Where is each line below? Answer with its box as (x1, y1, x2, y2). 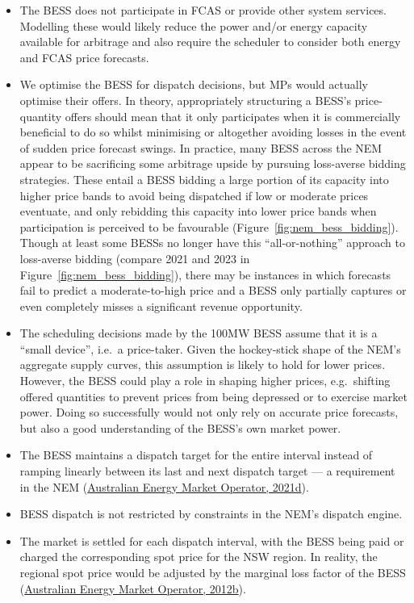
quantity (19, 107, 62, 124)
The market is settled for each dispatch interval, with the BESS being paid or (19, 532, 404, 549)
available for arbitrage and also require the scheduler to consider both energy (19, 33, 401, 50)
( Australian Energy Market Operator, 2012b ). (19, 580, 246, 597)
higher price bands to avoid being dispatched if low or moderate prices (19, 186, 369, 203)
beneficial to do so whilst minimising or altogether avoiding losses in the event (19, 124, 407, 140)
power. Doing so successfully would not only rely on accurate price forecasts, (19, 404, 399, 421)
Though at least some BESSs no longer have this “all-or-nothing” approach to (19, 234, 405, 251)
